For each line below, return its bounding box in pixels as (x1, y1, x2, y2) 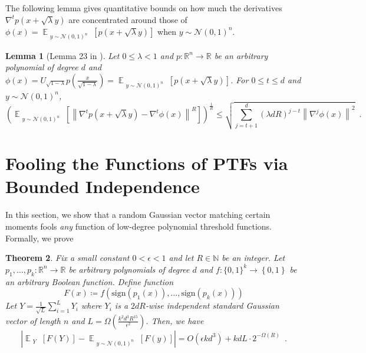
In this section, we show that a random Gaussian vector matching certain (5, 208, 271, 221)
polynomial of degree (5, 61, 78, 73)
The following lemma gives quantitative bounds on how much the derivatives (5, 2, 282, 14)
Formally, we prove (5, 231, 74, 244)
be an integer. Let (222, 251, 285, 264)
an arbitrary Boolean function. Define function (5, 275, 174, 287)
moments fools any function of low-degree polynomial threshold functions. (5, 220, 272, 233)
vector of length (5, 314, 61, 326)
